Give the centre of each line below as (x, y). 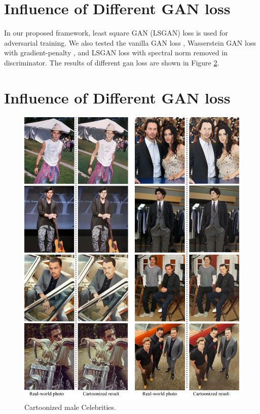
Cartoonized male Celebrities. (70, 407)
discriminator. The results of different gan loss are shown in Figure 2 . (112, 62)
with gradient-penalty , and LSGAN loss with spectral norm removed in (116, 53)
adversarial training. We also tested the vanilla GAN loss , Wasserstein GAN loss (130, 42)
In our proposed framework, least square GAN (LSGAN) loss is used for (116, 33)
